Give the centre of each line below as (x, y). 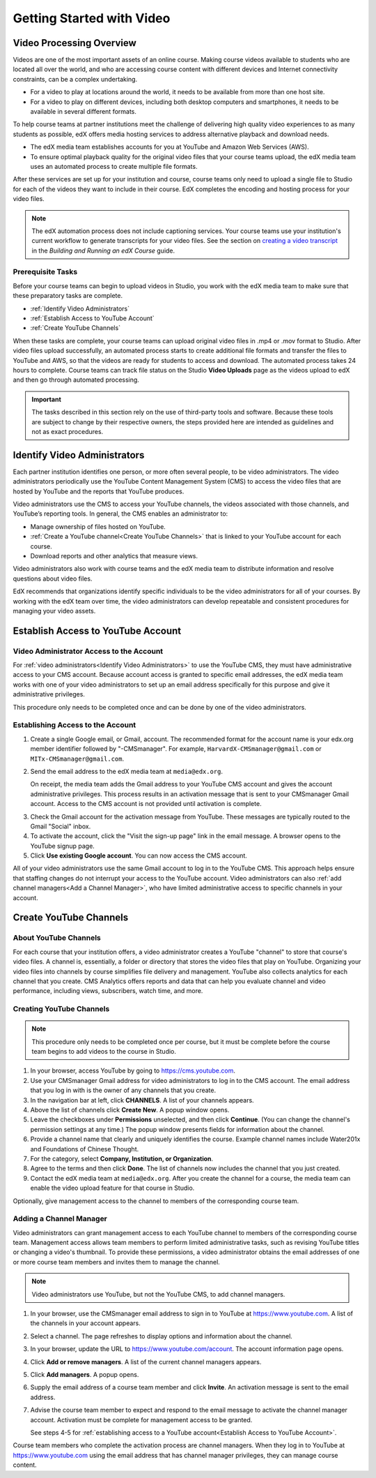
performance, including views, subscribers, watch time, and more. (108, 991)
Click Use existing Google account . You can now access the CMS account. (139, 856)
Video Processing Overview (75, 43)
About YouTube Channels (57, 938)
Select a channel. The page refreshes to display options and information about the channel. (161, 1336)
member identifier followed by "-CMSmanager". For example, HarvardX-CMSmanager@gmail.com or (176, 749)
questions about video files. (53, 578)
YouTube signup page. (63, 846)
